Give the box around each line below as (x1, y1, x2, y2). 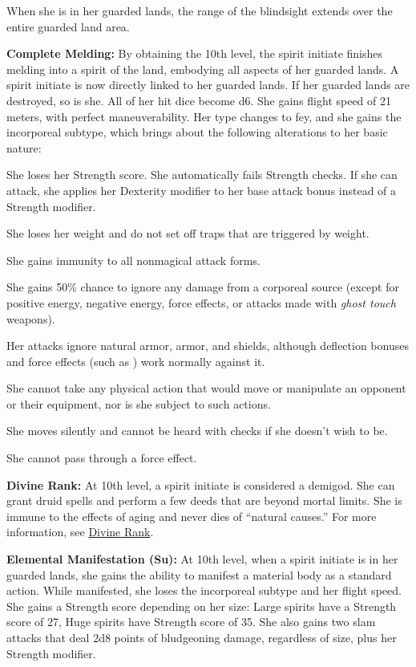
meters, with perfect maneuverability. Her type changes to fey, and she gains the (6, 108, 402, 124)
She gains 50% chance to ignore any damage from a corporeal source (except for (6, 279, 399, 295)
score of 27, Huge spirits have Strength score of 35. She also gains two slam (6, 613, 376, 630)
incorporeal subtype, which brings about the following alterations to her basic (6, 124, 388, 140)
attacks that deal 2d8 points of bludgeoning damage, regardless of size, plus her (6, 629, 397, 645)
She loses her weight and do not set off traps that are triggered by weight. (6, 225, 370, 242)
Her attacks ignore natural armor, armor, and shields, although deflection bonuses (6, 337, 409, 354)
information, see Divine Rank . (6, 523, 154, 540)
